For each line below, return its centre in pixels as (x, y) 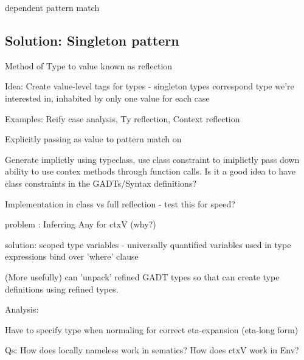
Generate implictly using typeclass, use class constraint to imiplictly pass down (152, 159)
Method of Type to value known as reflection (89, 65)
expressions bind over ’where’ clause (72, 256)
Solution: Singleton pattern (92, 40)
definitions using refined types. (62, 289)
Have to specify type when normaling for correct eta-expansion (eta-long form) (152, 329)
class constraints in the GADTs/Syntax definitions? (101, 183)
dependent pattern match (52, 7)
